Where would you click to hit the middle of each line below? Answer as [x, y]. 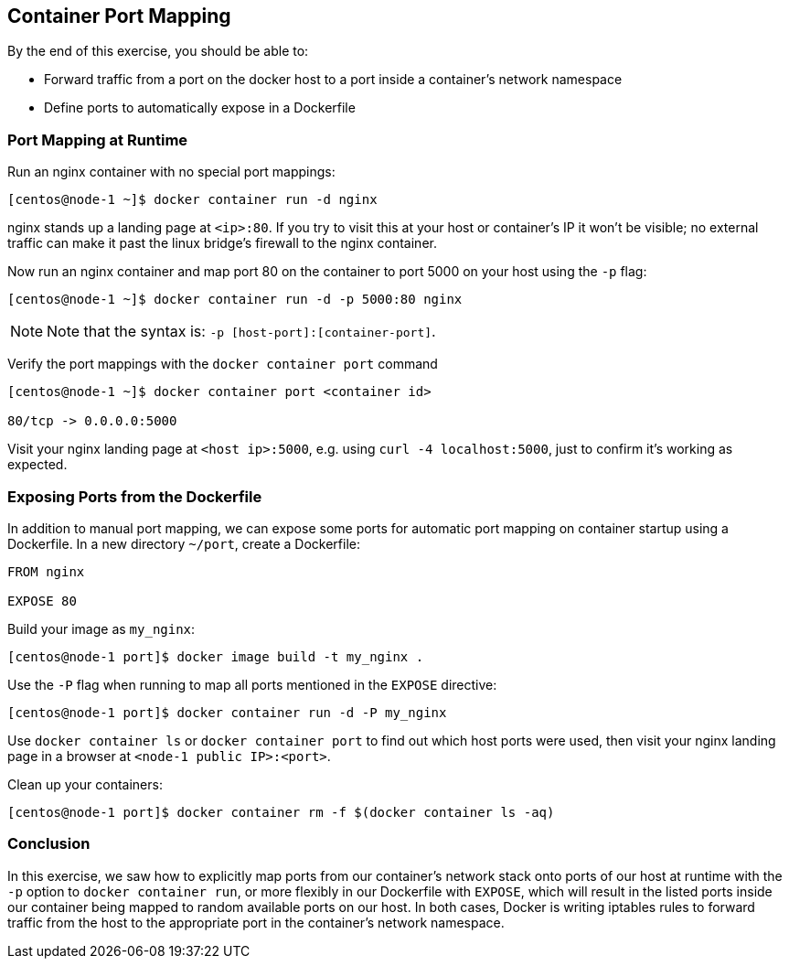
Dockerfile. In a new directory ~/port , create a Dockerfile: [184, 543]
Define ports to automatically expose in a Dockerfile [200, 108]
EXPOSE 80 [42, 601]
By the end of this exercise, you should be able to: [158, 51]
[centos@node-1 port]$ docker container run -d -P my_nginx [227, 712]
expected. [37, 465]
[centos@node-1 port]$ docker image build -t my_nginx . [216, 656]
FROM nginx [46, 571]
